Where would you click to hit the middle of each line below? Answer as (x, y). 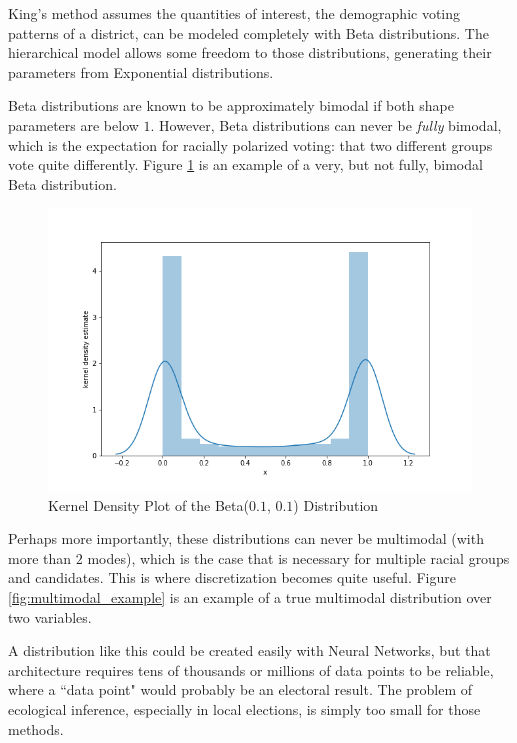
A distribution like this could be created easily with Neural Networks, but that (249, 650)
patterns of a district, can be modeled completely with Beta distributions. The (248, 32)
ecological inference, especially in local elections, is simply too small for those (244, 708)
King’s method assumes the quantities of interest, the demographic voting (234, 13)
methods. (36, 728)
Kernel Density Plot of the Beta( (148, 504)
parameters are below (73, 124)
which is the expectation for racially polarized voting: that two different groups (250, 144)
